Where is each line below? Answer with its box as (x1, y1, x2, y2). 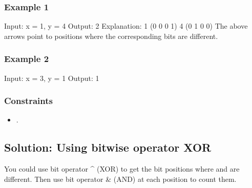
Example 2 (4, 52, 49, 65)
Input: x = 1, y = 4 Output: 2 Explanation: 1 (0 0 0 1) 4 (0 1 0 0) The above (4, 20, 248, 31)
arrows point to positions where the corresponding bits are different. (4, 30, 218, 41)
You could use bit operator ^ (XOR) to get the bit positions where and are (4, 163, 240, 174)
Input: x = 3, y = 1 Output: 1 (4, 72, 99, 83)
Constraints (4, 94, 53, 107)
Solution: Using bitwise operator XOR (4, 139, 212, 155)
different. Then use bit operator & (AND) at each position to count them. (4, 173, 237, 184)
